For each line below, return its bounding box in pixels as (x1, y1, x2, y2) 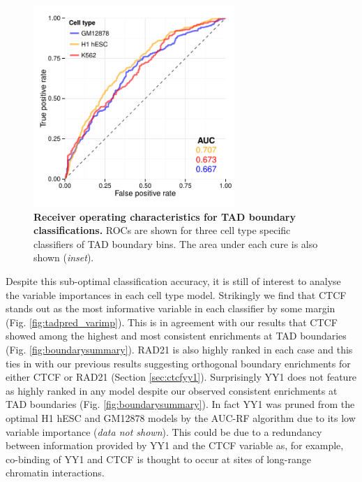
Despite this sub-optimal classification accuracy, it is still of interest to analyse (6, 273, 341, 288)
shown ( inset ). (33, 250, 94, 265)
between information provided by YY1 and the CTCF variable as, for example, (6, 438, 344, 453)
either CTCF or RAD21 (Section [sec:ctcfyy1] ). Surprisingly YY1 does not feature (6, 370, 357, 384)
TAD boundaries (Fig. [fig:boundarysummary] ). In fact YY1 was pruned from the (6, 397, 355, 411)
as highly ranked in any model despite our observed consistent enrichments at (6, 383, 338, 397)
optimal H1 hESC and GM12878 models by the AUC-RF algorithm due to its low (6, 410, 356, 425)
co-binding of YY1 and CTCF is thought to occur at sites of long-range (6, 451, 312, 466)
